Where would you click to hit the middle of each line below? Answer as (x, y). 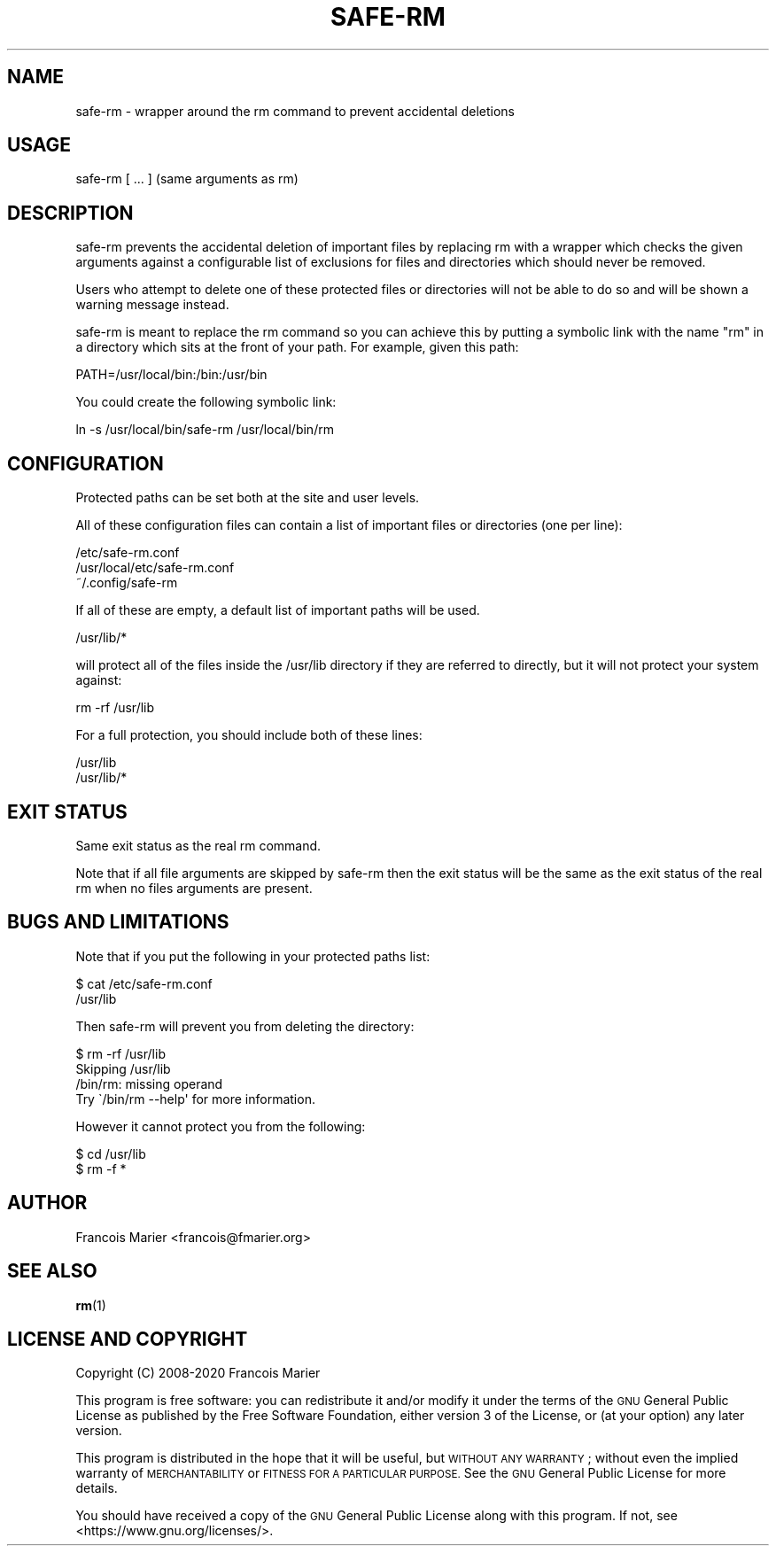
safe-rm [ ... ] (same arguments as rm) (187, 179)
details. (97, 1488)
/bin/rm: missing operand (149, 1083)
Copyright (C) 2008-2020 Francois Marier (198, 1373)
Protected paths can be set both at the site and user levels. (248, 498)
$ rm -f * (101, 1169)
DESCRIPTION (70, 213)
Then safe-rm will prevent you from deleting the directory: (245, 1026)
